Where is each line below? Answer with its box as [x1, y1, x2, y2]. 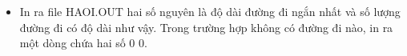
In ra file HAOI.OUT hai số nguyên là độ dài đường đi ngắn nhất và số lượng [19, 3, 401, 19]
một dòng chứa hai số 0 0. [19, 34, 147, 51]
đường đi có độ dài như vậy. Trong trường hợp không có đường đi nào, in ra [19, 18, 393, 35]
